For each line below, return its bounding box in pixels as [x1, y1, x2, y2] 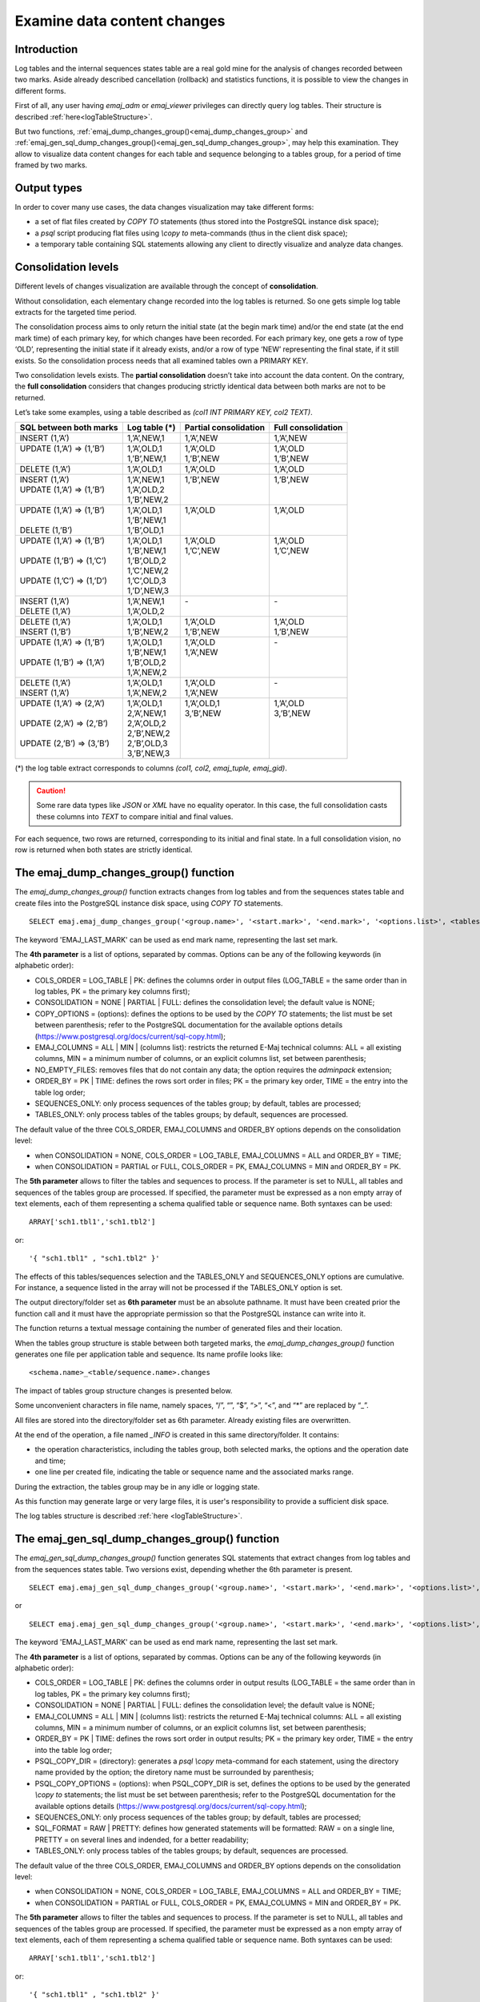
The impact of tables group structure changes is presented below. [14, 1385, 233, 1395]
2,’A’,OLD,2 [126, 718, 167, 729]
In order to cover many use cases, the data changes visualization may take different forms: [14, 203, 314, 212]
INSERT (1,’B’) [19, 626, 71, 637]
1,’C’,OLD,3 [126, 575, 167, 586]
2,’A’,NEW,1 [126, 708, 167, 719]
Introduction [14, 42, 78, 56]
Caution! [36, 786, 66, 795]
